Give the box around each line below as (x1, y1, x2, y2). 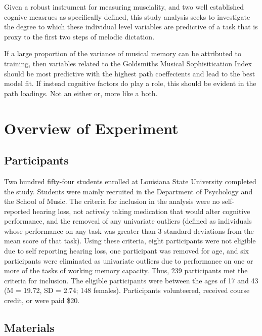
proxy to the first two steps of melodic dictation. (4, 31, 155, 41)
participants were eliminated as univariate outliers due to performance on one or (4, 255, 253, 266)
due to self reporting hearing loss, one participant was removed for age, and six (4, 245, 249, 256)
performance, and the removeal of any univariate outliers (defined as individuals (4, 216, 252, 226)
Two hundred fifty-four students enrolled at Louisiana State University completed (4, 176, 256, 186)
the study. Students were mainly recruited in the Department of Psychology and (4, 186, 253, 196)
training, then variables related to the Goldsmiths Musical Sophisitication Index (4, 58, 252, 68)
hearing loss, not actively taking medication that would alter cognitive (32, 205, 250, 216)
